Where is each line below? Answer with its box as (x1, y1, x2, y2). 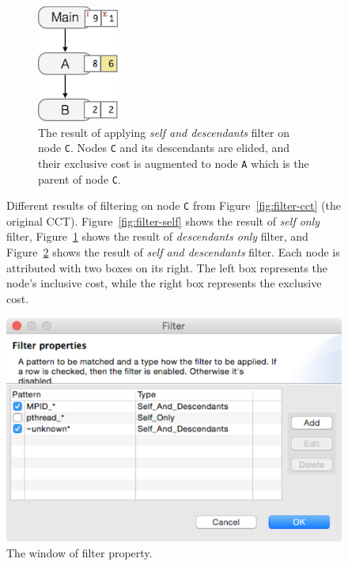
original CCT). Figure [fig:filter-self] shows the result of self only (6, 212, 320, 229)
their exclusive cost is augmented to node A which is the (38, 154, 309, 171)
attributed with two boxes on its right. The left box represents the (6, 259, 328, 275)
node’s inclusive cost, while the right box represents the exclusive (6, 275, 322, 291)
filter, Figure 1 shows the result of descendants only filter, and (6, 228, 308, 245)
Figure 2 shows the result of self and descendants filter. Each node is (6, 244, 340, 260)
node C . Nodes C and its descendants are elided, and (38, 139, 290, 156)
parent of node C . (38, 170, 121, 187)
